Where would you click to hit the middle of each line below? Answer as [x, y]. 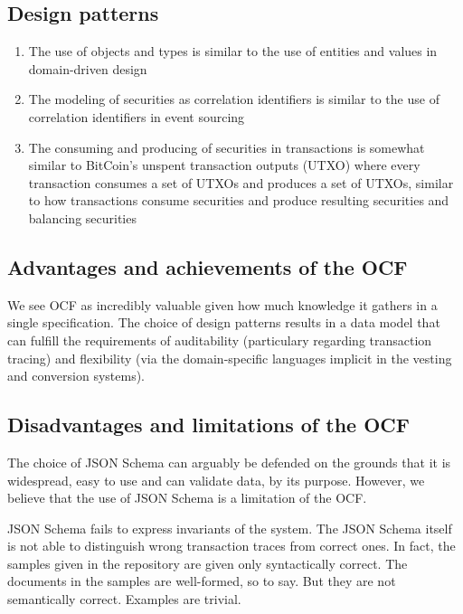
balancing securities [82, 217]
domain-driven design [88, 68]
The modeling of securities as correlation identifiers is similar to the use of [234, 99]
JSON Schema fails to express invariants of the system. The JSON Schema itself [230, 528]
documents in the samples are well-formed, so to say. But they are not [202, 581]
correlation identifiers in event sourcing [137, 116]
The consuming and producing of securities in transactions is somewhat [227, 147]
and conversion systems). [76, 376]
